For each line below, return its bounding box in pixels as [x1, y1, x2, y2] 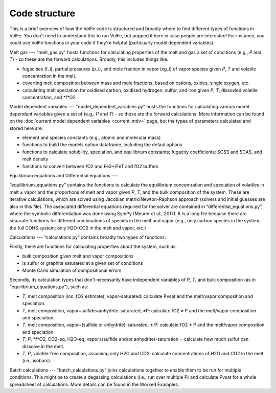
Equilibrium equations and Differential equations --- [9, 172, 118, 178]
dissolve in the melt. [22, 343, 65, 350]
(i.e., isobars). [22, 358, 52, 364]
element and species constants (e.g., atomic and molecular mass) [22, 134, 161, 141]
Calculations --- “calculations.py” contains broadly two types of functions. [9, 234, 166, 240]
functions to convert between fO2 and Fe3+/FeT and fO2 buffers [22, 163, 158, 169]
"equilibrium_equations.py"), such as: [9, 284, 88, 290]
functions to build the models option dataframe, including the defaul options [22, 142, 182, 148]
